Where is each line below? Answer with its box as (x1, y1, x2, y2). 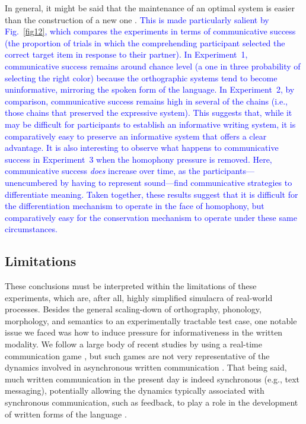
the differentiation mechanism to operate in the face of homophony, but (5, 200, 264, 212)
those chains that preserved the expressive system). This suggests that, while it (5, 106, 292, 119)
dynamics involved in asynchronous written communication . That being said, (5, 361, 287, 374)
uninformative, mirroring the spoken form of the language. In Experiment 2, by (5, 83, 295, 96)
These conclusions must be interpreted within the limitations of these (5, 280, 257, 292)
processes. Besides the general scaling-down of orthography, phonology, (5, 303, 262, 315)
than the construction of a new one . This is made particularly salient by (5, 13, 269, 26)
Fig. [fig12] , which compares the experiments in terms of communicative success (5, 25, 296, 37)
